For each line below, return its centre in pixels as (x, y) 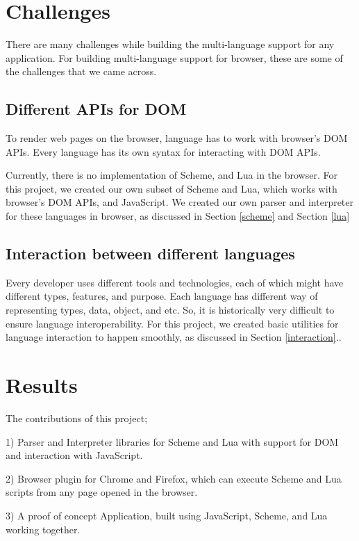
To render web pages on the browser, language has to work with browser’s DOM (177, 138)
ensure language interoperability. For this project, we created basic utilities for (172, 323)
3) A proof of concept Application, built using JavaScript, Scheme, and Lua (167, 515)
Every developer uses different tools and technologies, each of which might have (175, 282)
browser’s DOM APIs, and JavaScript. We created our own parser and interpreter (180, 202)
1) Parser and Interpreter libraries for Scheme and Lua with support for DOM (172, 441)
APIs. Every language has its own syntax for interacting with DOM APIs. (163, 151)
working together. (43, 529)
